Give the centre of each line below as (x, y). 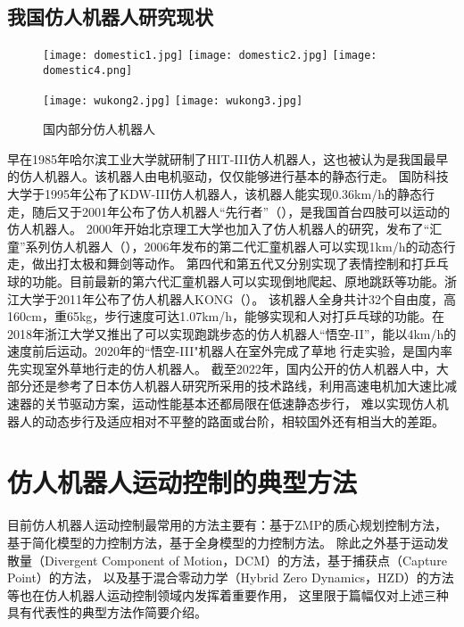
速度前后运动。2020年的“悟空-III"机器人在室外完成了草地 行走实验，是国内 (224, 351)
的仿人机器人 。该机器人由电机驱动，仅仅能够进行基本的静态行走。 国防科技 (228, 176)
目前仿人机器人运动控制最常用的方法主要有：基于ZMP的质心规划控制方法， (227, 525)
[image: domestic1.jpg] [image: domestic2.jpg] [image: (210, 56)
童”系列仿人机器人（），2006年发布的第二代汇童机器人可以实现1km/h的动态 (225, 246)
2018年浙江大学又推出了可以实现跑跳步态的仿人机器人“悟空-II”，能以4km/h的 (232, 333)
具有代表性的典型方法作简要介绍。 (107, 612)
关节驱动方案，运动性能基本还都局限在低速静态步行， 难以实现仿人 (240, 404)
